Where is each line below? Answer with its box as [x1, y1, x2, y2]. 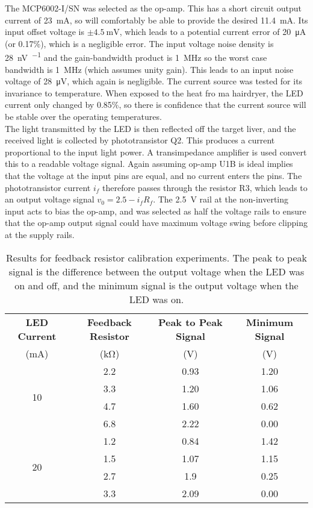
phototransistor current [5, 181, 91, 193]
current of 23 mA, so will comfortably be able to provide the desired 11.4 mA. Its [5, 13, 308, 26]
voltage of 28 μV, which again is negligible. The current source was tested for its [5, 75, 303, 87]
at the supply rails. [5, 228, 75, 240]
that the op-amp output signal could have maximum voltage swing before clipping [5, 216, 308, 229]
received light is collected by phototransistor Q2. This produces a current [5, 134, 275, 146]
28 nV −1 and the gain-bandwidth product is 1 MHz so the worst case [5, 49, 267, 64]
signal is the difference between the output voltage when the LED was [8, 264, 305, 278]
